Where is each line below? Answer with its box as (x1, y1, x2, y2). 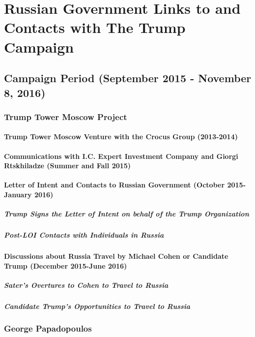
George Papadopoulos (4, 322, 92, 334)
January (4, 189, 32, 199)
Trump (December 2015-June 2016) (4, 260, 127, 271)
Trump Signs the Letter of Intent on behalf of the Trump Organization (4, 209, 249, 219)
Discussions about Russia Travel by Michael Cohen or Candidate (4, 251, 228, 261)
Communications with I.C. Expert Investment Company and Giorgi (4, 151, 238, 161)
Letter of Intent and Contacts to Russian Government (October (4, 180, 225, 190)
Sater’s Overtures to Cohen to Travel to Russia (4, 279, 169, 290)
